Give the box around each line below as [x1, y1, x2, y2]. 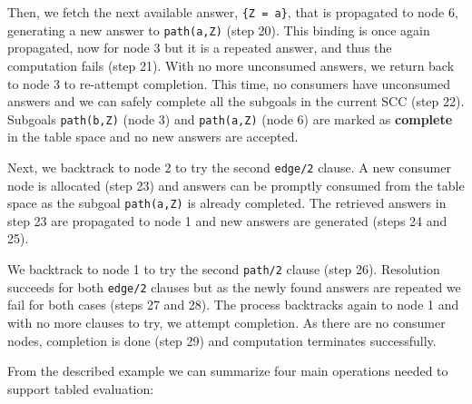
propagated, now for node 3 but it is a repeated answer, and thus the [7, 38, 392, 57]
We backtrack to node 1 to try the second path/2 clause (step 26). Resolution [7, 260, 440, 279]
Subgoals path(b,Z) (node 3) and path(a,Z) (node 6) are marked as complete [7, 109, 453, 128]
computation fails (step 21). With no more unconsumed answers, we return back [7, 55, 455, 74]
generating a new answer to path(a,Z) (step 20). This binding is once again [7, 20, 430, 39]
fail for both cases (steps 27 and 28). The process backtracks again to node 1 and [7, 295, 459, 314]
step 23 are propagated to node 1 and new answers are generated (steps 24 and [7, 211, 447, 230]
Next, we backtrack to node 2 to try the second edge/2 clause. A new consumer [7, 157, 451, 176]
